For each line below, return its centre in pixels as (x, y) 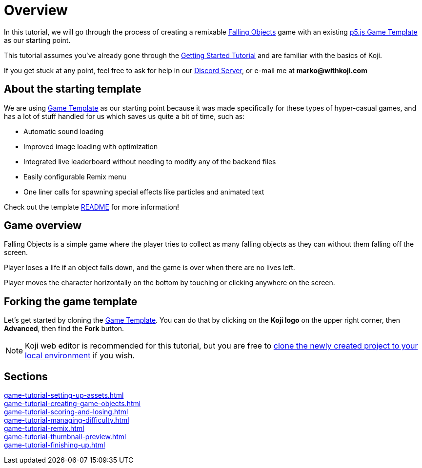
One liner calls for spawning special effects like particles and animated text (144, 192)
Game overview (43, 226)
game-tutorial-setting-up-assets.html (64, 395)
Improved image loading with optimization (91, 146)
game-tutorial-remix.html (44, 429)
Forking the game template (71, 301)
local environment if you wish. (80, 356)
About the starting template (73, 89)
